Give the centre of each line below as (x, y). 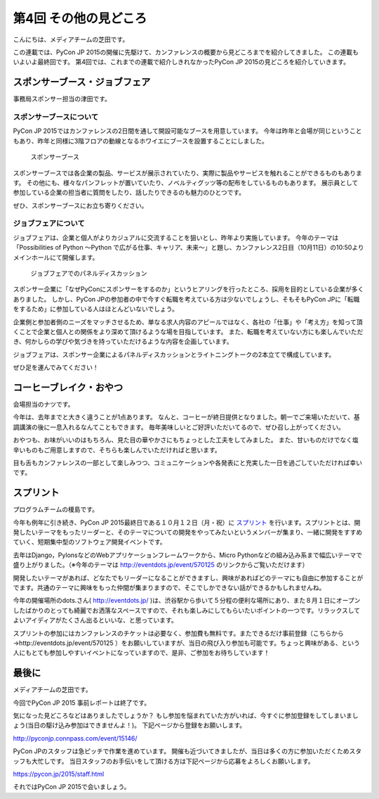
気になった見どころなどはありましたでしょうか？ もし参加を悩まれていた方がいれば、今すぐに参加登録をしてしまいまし (186, 716)
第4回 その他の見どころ (80, 18)
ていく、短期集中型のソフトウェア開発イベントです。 (89, 542)
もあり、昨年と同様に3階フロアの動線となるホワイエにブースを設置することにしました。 (140, 141)
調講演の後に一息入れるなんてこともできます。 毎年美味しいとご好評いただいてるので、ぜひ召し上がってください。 (179, 427)
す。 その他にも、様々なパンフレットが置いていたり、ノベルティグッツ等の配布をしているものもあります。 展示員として (186, 182)
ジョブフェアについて (49, 224)
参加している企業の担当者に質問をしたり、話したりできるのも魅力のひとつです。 (129, 193)
